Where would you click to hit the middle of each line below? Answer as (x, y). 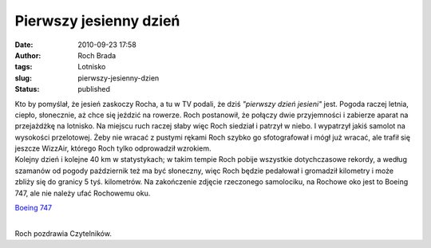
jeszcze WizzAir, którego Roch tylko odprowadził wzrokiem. (113, 148)
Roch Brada (97, 55)
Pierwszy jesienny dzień (97, 21)
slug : (23, 78)
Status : (27, 89)
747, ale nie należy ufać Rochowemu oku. (83, 193)
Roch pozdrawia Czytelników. (63, 233)
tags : (24, 67)
